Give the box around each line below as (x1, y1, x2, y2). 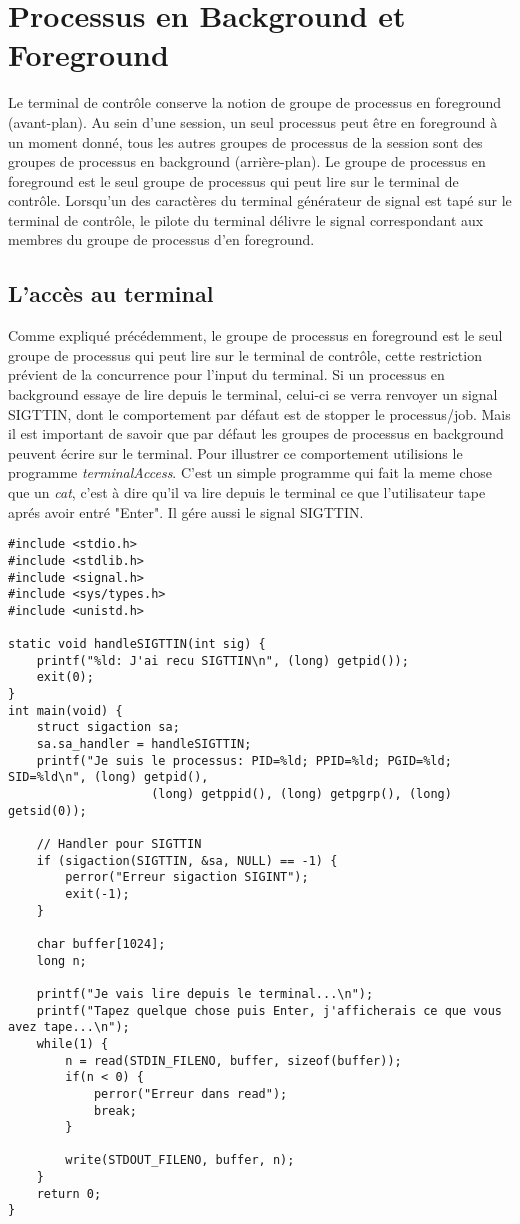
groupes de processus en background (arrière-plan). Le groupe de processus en (8, 151, 486, 172)
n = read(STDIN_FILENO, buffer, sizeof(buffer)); (65, 1053, 402, 1068)
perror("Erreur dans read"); (93, 1086, 288, 1101)
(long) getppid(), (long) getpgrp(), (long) (151, 787, 452, 802)
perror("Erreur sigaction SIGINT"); (65, 870, 309, 885)
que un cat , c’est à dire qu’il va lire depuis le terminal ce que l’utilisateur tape (8, 482, 486, 503)
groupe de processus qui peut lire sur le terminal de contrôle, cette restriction (8, 344, 482, 365)
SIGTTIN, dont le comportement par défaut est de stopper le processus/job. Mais (8, 403, 511, 424)
